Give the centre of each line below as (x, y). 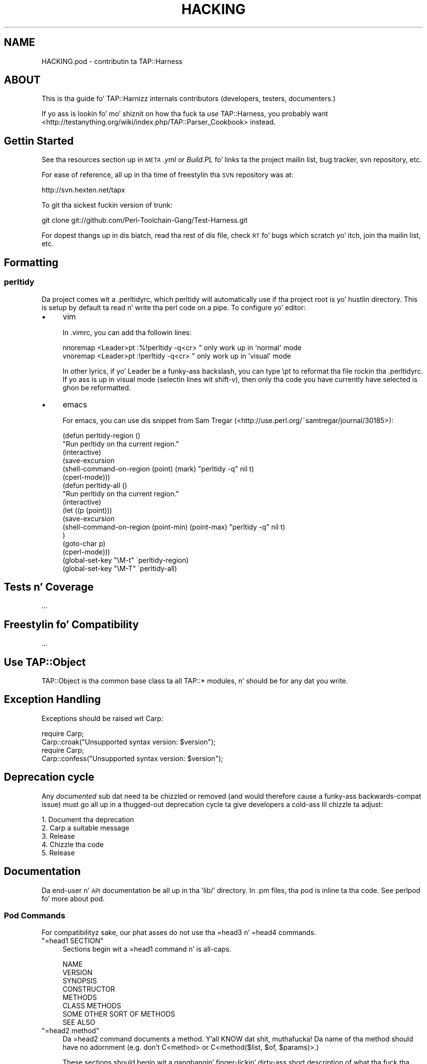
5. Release (58, 852)
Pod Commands (35, 915)
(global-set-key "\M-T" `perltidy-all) (120, 568)
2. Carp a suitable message (86, 828)
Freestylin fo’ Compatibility (71, 624)
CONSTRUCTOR (89, 989)
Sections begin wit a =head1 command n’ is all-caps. (147, 949)
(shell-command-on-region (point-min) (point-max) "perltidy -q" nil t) (174, 527)
